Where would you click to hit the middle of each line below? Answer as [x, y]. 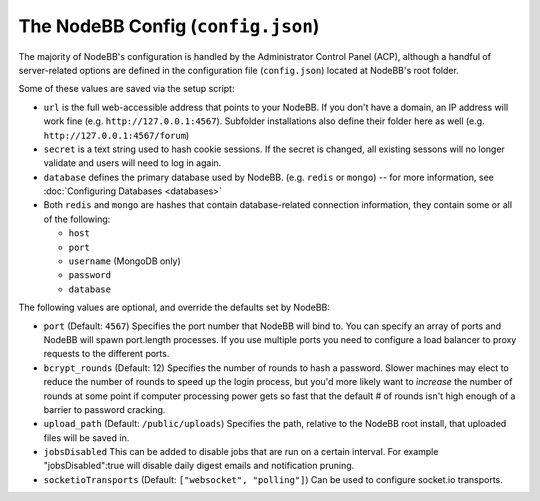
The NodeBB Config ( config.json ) [169, 26]
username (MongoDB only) [125, 261]
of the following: [77, 219]
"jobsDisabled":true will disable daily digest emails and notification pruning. [199, 466]
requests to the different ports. [106, 354]
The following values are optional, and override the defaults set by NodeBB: [174, 307]
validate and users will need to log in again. [132, 163]
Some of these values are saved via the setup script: [126, 89]
